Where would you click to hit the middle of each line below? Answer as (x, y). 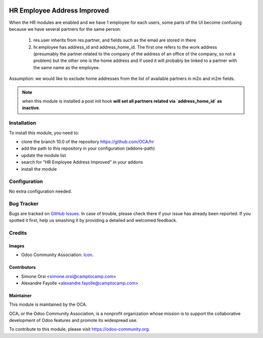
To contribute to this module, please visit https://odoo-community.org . (80, 329)
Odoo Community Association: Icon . (57, 255)
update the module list (44, 155)
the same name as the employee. (66, 67)
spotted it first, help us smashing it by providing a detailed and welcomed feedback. (93, 220)
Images (17, 246)
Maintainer (20, 296)
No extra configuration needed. (41, 191)
